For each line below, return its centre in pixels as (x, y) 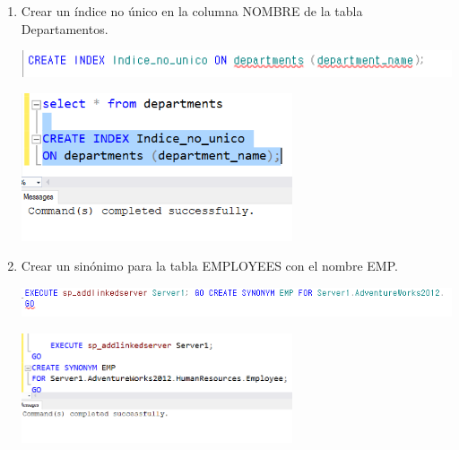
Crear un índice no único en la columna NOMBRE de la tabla (192, 11)
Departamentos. (65, 28)
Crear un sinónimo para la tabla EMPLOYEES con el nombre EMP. (209, 266)
